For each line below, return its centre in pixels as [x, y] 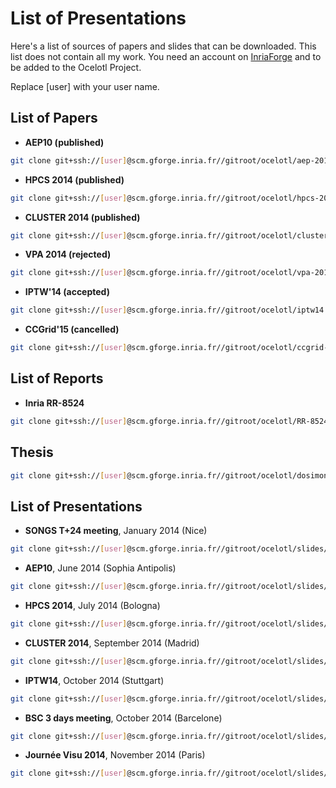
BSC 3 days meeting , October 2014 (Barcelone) [123, 718]
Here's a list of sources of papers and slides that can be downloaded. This [163, 46]
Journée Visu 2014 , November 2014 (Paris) [115, 755]
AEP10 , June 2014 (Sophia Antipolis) [100, 568]
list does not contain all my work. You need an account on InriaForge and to [166, 56]
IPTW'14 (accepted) [67, 292]
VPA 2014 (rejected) [68, 254]
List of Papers [54, 118]
